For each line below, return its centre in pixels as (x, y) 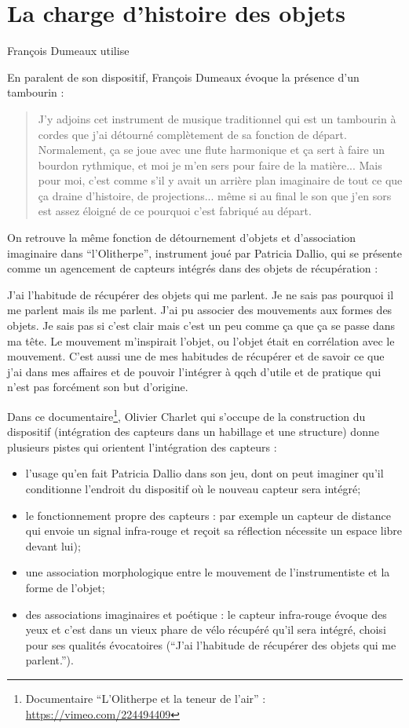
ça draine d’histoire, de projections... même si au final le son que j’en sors (215, 195)
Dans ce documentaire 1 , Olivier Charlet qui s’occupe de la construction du (186, 415)
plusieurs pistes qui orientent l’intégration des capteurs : (142, 446)
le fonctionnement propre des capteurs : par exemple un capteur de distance (208, 515)
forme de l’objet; (65, 587)
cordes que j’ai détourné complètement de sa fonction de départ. (192, 134)
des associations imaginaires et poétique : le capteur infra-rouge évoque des (206, 614)
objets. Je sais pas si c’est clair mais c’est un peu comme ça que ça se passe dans (201, 326)
